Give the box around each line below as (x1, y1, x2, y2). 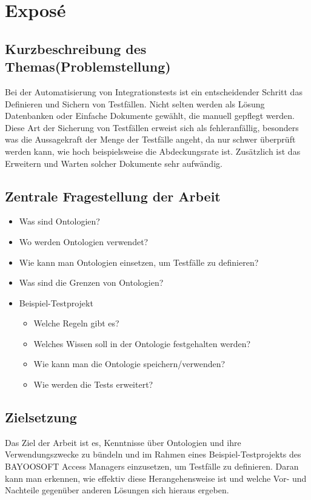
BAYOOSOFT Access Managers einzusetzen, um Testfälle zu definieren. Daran (5, 460, 299, 473)
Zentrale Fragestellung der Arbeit (5, 186, 221, 205)
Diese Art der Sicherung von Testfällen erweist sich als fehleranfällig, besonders (5, 121, 299, 133)
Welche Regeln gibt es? (33, 317, 119, 329)
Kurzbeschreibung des (5, 39, 147, 58)
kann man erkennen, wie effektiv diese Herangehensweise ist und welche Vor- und (5, 471, 307, 484)
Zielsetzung (5, 408, 77, 427)
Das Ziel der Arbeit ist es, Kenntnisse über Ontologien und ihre (5, 436, 241, 448)
